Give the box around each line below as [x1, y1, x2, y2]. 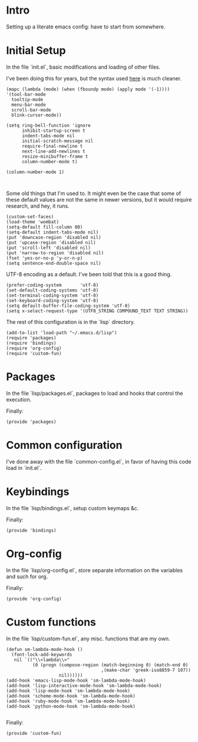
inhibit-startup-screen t [21, 128, 85, 134]
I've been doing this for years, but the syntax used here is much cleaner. [6, 74, 181, 82]
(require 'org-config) [6, 345, 62, 351]
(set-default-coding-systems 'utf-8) [6, 287, 99, 293]
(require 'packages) [6, 335, 57, 341]
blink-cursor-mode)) [11, 112, 62, 118]
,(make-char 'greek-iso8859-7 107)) [101, 667, 192, 673]
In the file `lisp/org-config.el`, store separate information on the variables [6, 566, 183, 573]
